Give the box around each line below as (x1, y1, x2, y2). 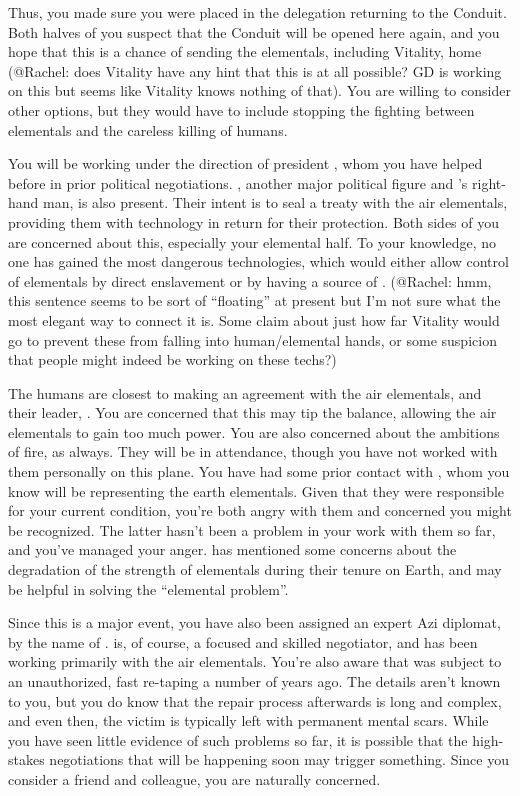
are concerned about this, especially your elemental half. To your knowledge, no (8, 231, 496, 252)
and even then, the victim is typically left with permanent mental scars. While (8, 710, 489, 731)
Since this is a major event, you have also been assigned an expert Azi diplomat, (8, 612, 501, 633)
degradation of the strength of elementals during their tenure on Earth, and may (8, 559, 502, 580)
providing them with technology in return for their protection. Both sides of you (8, 211, 500, 232)
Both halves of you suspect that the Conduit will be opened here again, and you (8, 21, 500, 42)
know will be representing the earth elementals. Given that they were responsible (8, 480, 505, 501)
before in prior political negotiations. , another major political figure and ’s (8, 172, 468, 193)
